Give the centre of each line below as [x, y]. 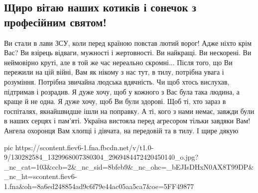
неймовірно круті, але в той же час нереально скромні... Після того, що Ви [118, 62]
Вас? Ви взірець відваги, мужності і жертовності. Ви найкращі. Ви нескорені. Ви [128, 52]
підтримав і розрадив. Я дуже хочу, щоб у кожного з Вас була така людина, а [122, 91]
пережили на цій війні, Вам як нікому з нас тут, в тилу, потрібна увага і [114, 72]
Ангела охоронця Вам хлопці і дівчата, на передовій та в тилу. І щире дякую [121, 130]
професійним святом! [55, 22]
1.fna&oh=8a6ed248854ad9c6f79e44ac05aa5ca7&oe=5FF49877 [99, 186]
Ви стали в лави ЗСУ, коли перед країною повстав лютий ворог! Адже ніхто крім [128, 43]
